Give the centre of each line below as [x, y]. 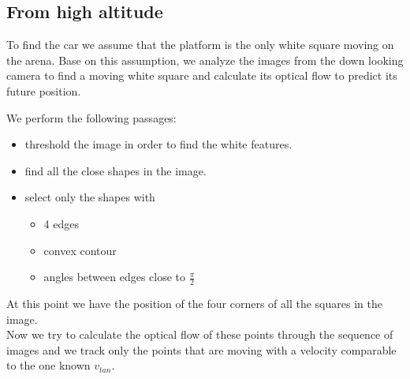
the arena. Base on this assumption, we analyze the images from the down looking [205, 60]
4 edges [61, 223]
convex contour [80, 250]
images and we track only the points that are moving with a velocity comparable [201, 349]
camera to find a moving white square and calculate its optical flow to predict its [202, 75]
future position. [44, 90]
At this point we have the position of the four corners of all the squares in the [194, 303]
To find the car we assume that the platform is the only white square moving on [200, 45]
